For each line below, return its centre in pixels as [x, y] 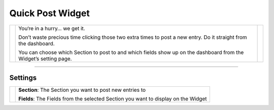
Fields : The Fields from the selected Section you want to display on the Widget [113, 99]
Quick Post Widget [49, 13]
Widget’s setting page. [45, 59]
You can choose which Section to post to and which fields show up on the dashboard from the [131, 52]
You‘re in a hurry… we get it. [52, 28]
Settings [23, 77]
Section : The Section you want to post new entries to [82, 90]
